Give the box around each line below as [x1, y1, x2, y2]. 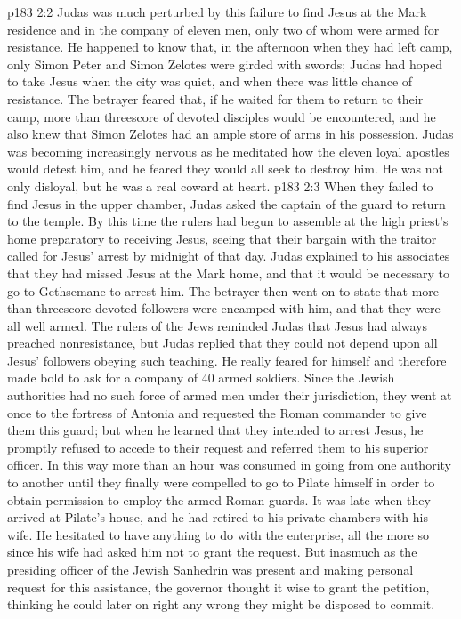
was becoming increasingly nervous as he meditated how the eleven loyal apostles [7, 141, 449, 160]
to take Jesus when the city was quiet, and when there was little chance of [7, 72, 413, 91]
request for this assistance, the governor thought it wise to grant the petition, [7, 577, 430, 596]
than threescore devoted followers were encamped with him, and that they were [7, 299, 441, 318]
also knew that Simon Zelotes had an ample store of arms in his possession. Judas [7, 125, 454, 143]
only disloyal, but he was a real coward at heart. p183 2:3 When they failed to [7, 176, 433, 195]
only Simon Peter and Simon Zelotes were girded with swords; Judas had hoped [7, 54, 442, 73]
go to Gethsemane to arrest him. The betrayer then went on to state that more [7, 281, 440, 300]
